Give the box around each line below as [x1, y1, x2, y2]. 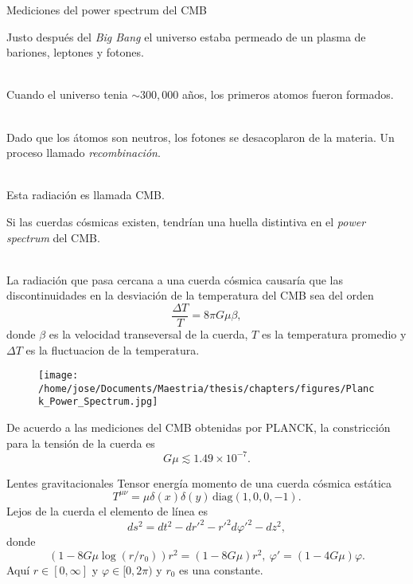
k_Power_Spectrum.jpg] [38, 396, 158, 408]
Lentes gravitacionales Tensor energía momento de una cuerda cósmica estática [6, 474, 392, 491]
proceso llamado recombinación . [6, 144, 161, 161]
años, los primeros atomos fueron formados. [181, 86, 394, 103]
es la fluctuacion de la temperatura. [25, 341, 200, 358]
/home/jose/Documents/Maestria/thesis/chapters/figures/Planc [38, 382, 375, 394]
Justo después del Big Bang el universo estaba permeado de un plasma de [6, 28, 366, 45]
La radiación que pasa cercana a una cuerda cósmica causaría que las [6, 271, 343, 288]
